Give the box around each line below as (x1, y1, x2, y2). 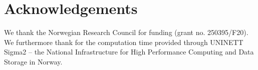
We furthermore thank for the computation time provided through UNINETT (4, 36, 243, 47)
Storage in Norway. (4, 56, 63, 66)
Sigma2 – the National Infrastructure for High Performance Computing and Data (4, 46, 254, 57)
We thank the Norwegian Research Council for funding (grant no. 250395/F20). (4, 27, 248, 37)
